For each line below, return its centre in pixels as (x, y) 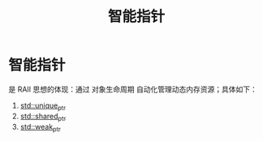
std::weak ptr (40, 128)
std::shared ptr (43, 117)
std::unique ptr (43, 106)
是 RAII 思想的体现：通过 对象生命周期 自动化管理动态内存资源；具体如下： (133, 89)
